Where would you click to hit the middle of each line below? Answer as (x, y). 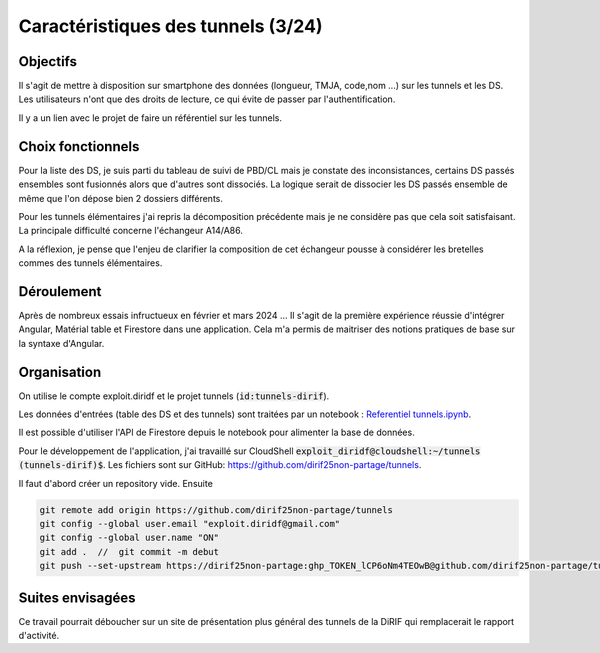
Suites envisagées (77, 597)
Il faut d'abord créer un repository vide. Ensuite (116, 483)
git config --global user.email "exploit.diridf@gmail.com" (190, 524)
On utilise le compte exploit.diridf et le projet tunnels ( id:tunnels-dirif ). (174, 396)
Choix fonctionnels (79, 146)
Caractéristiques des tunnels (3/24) (171, 26)
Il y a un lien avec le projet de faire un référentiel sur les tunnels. (150, 117)
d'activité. (39, 636)
